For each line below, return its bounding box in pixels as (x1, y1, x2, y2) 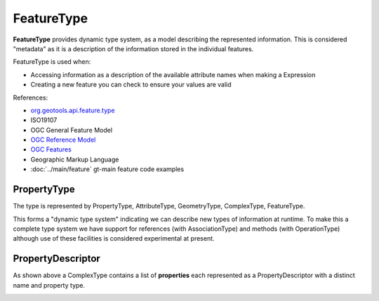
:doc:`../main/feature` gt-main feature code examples (30, 165, 185, 173)
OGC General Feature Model (30, 126, 112, 134)
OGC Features (30, 145, 72, 154)
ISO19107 (30, 116, 58, 124)
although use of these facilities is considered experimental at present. (13, 234, 215, 243)
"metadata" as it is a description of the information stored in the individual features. (13, 44, 254, 53)
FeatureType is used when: (13, 58, 91, 66)
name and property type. (13, 281, 86, 289)
